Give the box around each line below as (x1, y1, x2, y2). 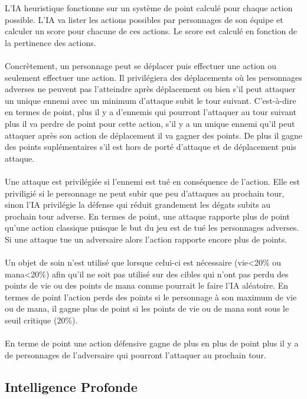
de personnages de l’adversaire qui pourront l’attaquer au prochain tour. (5, 348, 266, 361)
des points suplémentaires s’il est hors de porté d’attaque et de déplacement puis (5, 140, 296, 153)
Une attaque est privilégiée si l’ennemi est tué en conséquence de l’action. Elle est (5, 175, 300, 187)
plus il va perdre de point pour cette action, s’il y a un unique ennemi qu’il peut (5, 117, 295, 129)
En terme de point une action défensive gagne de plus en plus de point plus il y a (5, 337, 299, 349)
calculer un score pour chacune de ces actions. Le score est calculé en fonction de (5, 25, 297, 37)
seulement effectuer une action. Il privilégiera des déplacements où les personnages (5, 71, 302, 83)
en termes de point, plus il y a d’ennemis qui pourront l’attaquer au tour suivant (5, 106, 297, 118)
